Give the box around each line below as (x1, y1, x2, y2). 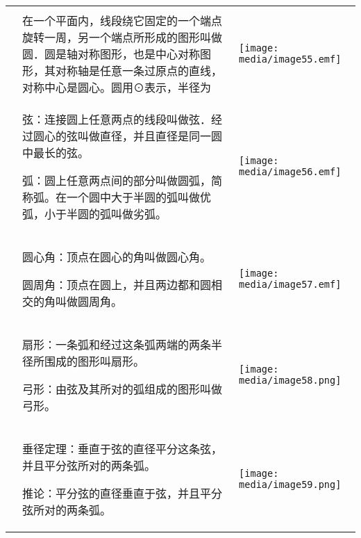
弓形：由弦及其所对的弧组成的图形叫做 (22, 381, 223, 397)
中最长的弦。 (22, 145, 90, 161)
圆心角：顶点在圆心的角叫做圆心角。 (22, 249, 212, 265)
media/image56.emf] (239, 166, 342, 177)
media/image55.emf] (239, 54, 342, 65)
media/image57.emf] (239, 279, 342, 290)
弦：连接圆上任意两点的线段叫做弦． (22, 111, 212, 127)
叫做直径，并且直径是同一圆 (78, 128, 223, 144)
